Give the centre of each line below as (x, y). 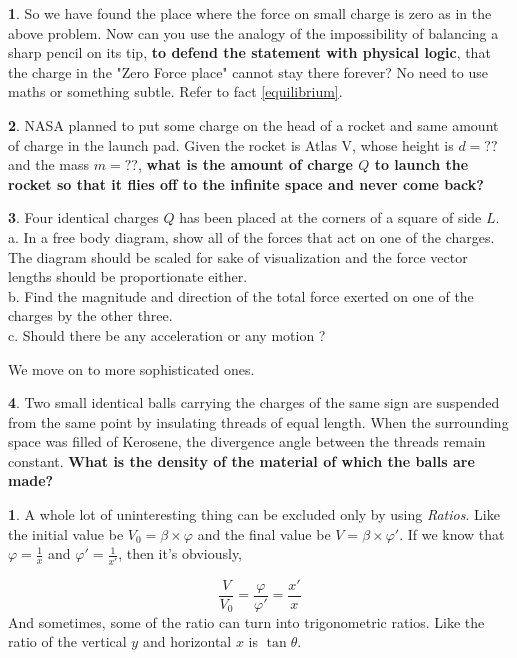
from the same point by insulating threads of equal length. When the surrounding (258, 421)
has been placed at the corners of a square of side (330, 217)
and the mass (49, 164)
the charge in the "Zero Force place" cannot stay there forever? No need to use (248, 71)
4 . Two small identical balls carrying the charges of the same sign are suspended (254, 402)
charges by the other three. (90, 315)
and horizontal (187, 641)
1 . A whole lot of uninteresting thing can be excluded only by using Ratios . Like (254, 514)
